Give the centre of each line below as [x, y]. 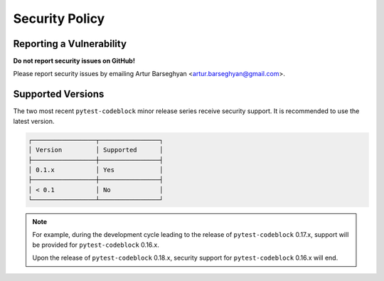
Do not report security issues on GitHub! [74, 61]
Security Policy [59, 18]
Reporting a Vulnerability [70, 44]
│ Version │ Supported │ [96, 150]
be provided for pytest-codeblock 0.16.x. [96, 245]
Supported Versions [59, 94]
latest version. [34, 121]
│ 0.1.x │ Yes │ [96, 170]
